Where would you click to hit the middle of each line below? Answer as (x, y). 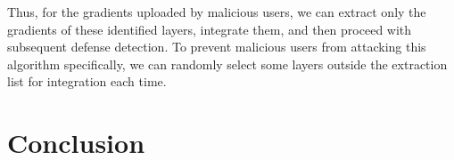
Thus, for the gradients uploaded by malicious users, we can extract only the (217, 12)
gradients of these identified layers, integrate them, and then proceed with (210, 29)
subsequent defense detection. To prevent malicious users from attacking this (217, 47)
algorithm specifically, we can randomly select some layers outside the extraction (227, 64)
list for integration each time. (87, 81)
